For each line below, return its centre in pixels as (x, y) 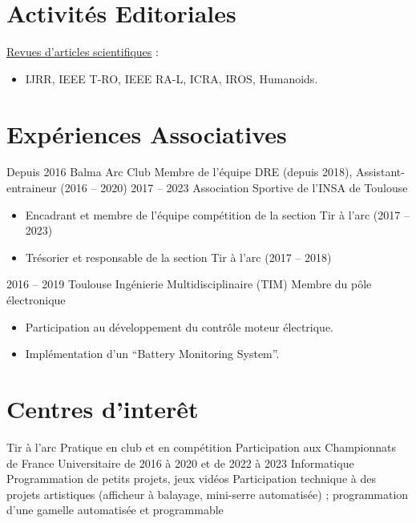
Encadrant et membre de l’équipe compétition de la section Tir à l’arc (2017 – (217, 214)
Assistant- (380, 172)
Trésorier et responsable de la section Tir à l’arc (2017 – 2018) (178, 257)
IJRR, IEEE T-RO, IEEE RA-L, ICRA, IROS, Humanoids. (172, 78)
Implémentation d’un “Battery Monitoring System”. (152, 354)
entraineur (32, 188)
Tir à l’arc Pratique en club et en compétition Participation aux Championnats (202, 447)
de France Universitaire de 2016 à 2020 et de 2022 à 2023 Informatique (180, 463)
